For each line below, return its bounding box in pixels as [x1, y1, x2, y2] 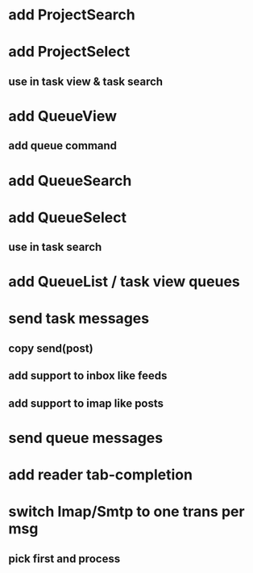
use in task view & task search [8, 74, 164, 88]
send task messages [8, 309, 150, 328]
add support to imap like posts [8, 396, 164, 410]
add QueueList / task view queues [8, 273, 240, 291]
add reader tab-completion [8, 466, 193, 484]
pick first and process [8, 551, 121, 566]
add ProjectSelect [8, 43, 131, 61]
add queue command [8, 139, 118, 153]
